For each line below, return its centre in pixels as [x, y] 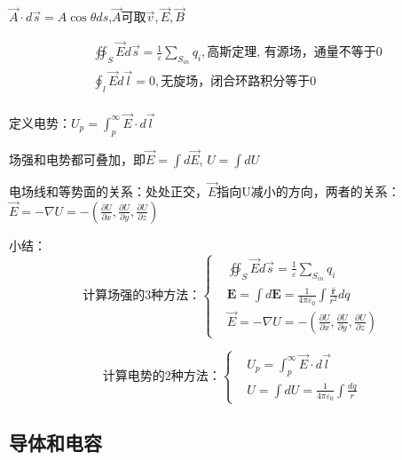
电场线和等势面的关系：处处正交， [108, 191]
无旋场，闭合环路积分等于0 [239, 81]
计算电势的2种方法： [162, 376]
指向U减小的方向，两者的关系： [308, 191]
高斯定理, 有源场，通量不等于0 [295, 53]
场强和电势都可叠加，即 [77, 159]
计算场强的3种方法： [142, 295]
